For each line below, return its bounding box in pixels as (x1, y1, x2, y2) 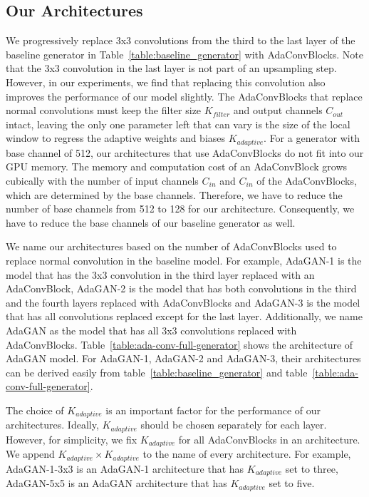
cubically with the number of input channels (6, 173, 199, 188)
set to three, (285, 461, 338, 476)
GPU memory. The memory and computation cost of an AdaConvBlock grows (6, 159, 348, 174)
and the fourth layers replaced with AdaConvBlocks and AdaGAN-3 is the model (6, 294, 360, 309)
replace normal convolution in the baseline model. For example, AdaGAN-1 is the (6, 252, 362, 267)
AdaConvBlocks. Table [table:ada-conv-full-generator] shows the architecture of (6, 337, 353, 352)
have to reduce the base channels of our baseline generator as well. (6, 215, 296, 230)
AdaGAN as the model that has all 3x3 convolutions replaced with (6, 322, 297, 337)
